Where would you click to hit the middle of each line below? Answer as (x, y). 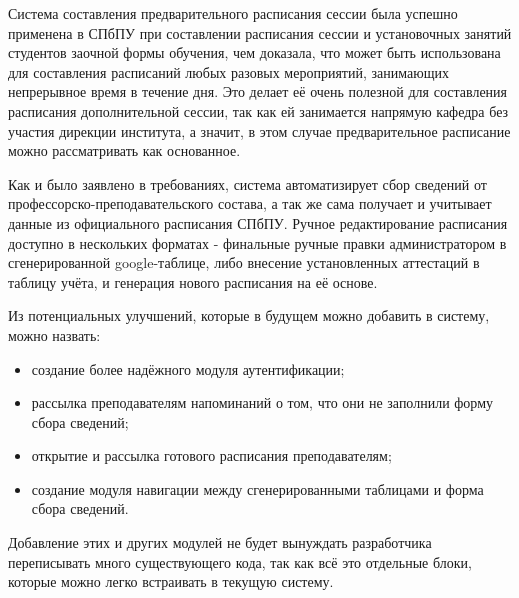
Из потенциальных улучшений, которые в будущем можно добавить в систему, (249, 315)
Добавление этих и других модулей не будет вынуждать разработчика (220, 542)
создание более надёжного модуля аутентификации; (188, 368)
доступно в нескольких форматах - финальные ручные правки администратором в (257, 242)
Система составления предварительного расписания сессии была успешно (233, 13)
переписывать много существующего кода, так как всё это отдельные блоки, (240, 561)
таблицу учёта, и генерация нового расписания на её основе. (193, 281)
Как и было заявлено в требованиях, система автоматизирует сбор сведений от (247, 183)
